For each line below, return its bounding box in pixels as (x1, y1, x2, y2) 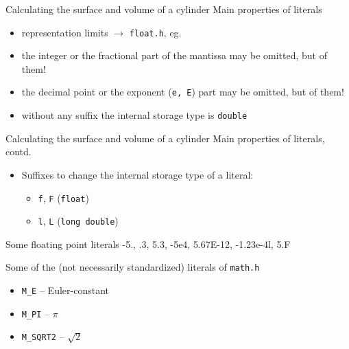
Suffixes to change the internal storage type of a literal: (21, 167, 254, 181)
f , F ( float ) (38, 190, 89, 205)
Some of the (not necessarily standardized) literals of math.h (5, 260, 260, 274)
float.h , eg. (129, 25, 182, 39)
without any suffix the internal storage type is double (21, 108, 248, 122)
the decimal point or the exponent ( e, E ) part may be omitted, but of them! (21, 85, 344, 99)
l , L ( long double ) (38, 214, 119, 228)
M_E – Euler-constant (21, 283, 109, 297)
